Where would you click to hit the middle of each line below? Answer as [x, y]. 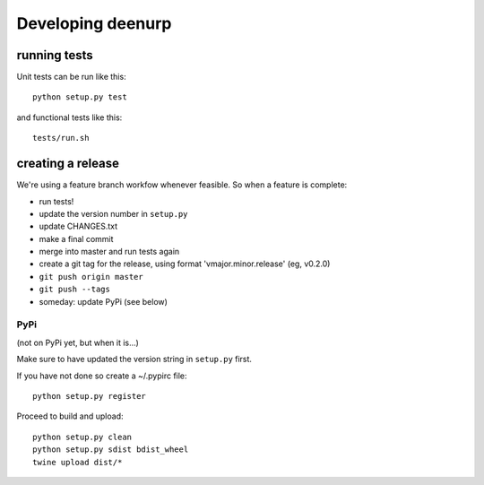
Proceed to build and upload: [70, 416]
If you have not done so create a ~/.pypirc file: [102, 376]
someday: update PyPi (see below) [103, 301]
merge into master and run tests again [109, 252]
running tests [55, 55]
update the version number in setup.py [113, 213]
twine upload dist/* [78, 462]
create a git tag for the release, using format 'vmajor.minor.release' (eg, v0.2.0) [185, 264]
